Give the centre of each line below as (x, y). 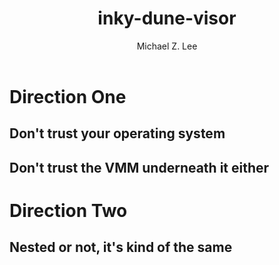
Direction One (68, 96)
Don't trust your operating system (117, 133)
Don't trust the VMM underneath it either (139, 167)
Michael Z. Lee (167, 46)
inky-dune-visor (167, 18)
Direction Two (68, 210)
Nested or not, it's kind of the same (121, 247)
